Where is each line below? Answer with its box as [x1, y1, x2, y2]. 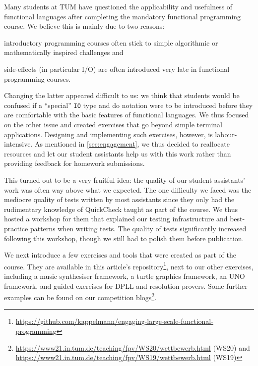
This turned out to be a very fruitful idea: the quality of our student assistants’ [4, 174, 245, 185]
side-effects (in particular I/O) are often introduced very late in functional [4, 63, 230, 74]
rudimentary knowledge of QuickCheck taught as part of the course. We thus [4, 204, 238, 214]
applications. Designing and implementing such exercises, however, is [4, 129, 213, 139]
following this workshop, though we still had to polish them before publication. [4, 233, 244, 243]
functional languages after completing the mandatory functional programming [4, 11, 241, 21]
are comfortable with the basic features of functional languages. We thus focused [4, 109, 249, 120]
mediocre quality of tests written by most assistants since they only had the [4, 194, 235, 205]
